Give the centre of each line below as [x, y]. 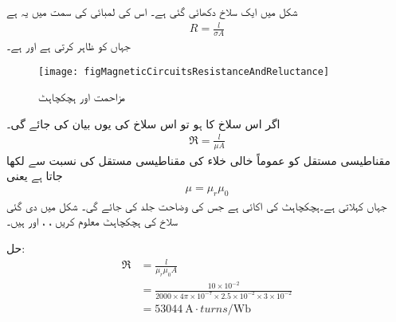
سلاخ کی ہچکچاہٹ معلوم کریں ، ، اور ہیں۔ [92, 221]
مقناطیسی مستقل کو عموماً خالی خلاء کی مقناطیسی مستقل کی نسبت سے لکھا [198, 160]
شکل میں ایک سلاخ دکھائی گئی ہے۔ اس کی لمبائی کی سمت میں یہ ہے [152, 11]
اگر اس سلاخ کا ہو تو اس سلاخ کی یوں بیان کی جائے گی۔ [143, 123]
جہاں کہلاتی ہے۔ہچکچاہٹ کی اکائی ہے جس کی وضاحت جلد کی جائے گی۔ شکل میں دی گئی [197, 205]
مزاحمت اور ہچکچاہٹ [82, 97]
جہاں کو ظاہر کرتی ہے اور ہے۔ [69, 45]
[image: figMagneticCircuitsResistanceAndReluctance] [184, 71]
